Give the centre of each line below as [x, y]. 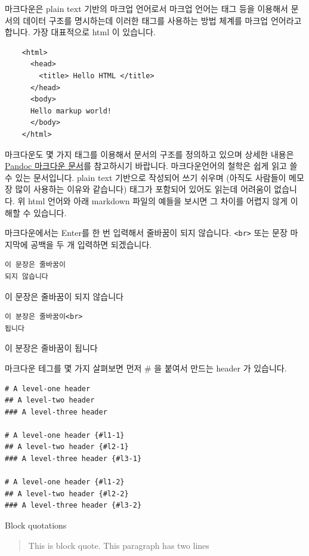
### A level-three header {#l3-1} [73, 459]
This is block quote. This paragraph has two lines [119, 545]
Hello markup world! [71, 111]
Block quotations [36, 525]
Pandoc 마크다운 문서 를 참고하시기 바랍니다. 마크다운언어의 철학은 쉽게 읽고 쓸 [151, 166]
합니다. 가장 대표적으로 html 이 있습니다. [80, 32]
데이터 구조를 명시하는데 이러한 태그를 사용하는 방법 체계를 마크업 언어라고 [162, 20]
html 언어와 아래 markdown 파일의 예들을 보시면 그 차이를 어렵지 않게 [158, 200]
